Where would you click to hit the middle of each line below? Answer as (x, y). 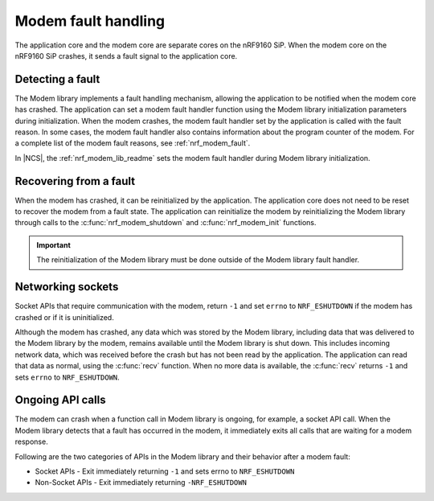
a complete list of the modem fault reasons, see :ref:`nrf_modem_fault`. (133, 143)
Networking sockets (67, 287)
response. (31, 441)
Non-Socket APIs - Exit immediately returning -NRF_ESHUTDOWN (141, 483)
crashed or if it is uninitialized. (64, 317)
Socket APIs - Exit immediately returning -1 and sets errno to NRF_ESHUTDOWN (165, 471)
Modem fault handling (90, 21)
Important (54, 244)
